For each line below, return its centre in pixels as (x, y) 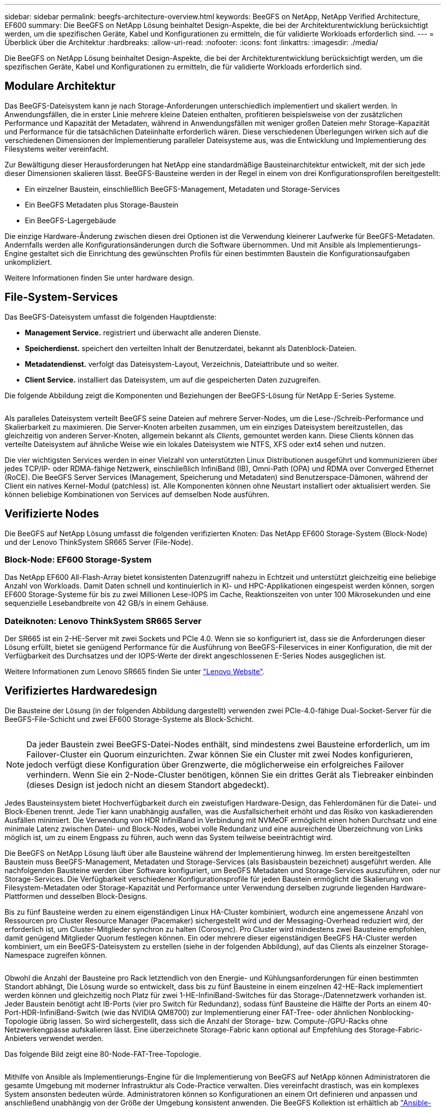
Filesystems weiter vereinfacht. (57, 149)
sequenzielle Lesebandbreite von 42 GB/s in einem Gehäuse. (107, 603)
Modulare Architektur (60, 86)
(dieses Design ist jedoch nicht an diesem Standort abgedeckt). (148, 785)
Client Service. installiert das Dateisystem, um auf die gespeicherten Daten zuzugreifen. (173, 379)
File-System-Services (61, 297)
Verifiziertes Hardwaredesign (81, 691)
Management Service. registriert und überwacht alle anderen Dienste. (143, 332)
